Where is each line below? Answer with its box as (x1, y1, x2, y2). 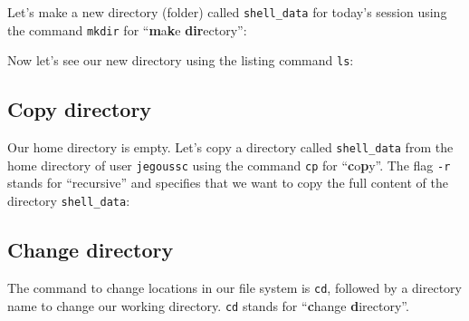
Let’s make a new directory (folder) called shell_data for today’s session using (7, 3, 447, 21)
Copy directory (7, 95, 152, 123)
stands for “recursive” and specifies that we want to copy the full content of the (7, 173, 448, 192)
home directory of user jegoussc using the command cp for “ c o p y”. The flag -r (7, 155, 451, 174)
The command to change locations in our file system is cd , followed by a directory (7, 277, 462, 297)
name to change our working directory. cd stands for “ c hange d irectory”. (7, 296, 409, 315)
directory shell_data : (7, 191, 130, 210)
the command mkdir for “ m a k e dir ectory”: (7, 20, 247, 39)
